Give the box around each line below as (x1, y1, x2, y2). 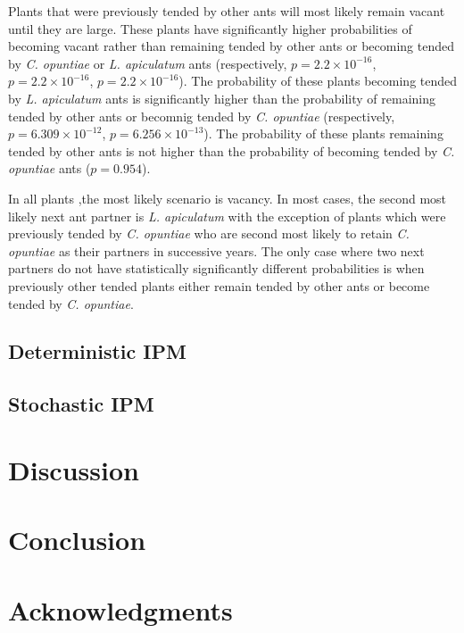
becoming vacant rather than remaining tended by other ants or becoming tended (8, 37, 455, 55)
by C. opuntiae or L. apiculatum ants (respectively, (8, 54, 287, 72)
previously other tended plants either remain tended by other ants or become (8, 276, 430, 295)
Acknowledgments (8, 591, 233, 628)
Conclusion (8, 521, 146, 558)
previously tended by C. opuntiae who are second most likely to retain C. (8, 224, 410, 243)
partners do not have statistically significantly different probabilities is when (8, 259, 425, 278)
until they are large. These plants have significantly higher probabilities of (8, 19, 412, 37)
